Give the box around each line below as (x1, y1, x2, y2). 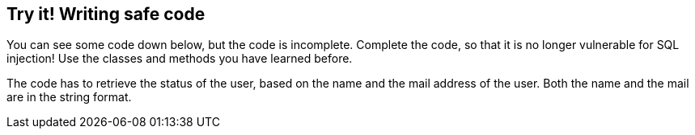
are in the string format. (6, 90, 132, 104)
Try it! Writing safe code (6, 4, 206, 24)
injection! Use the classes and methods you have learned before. (6, 51, 353, 66)
